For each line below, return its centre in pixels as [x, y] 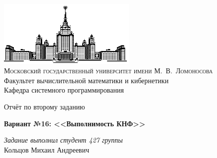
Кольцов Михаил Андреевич [47, 149]
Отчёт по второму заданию [45, 106]
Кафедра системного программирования [64, 90]
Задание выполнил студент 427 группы [63, 140]
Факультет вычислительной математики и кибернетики [86, 80]
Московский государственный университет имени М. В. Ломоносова [108, 71]
